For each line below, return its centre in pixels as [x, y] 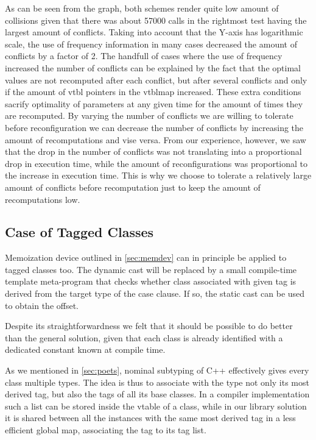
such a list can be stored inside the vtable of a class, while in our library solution [156, 406]
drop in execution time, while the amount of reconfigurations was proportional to [156, 163]
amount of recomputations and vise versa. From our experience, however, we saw [156, 139]
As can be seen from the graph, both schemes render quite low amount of [142, 8]
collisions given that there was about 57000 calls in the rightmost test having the [156, 20]
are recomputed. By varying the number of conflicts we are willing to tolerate [149, 115]
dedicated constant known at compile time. [85, 350]
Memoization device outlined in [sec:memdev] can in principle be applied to [146, 257]
